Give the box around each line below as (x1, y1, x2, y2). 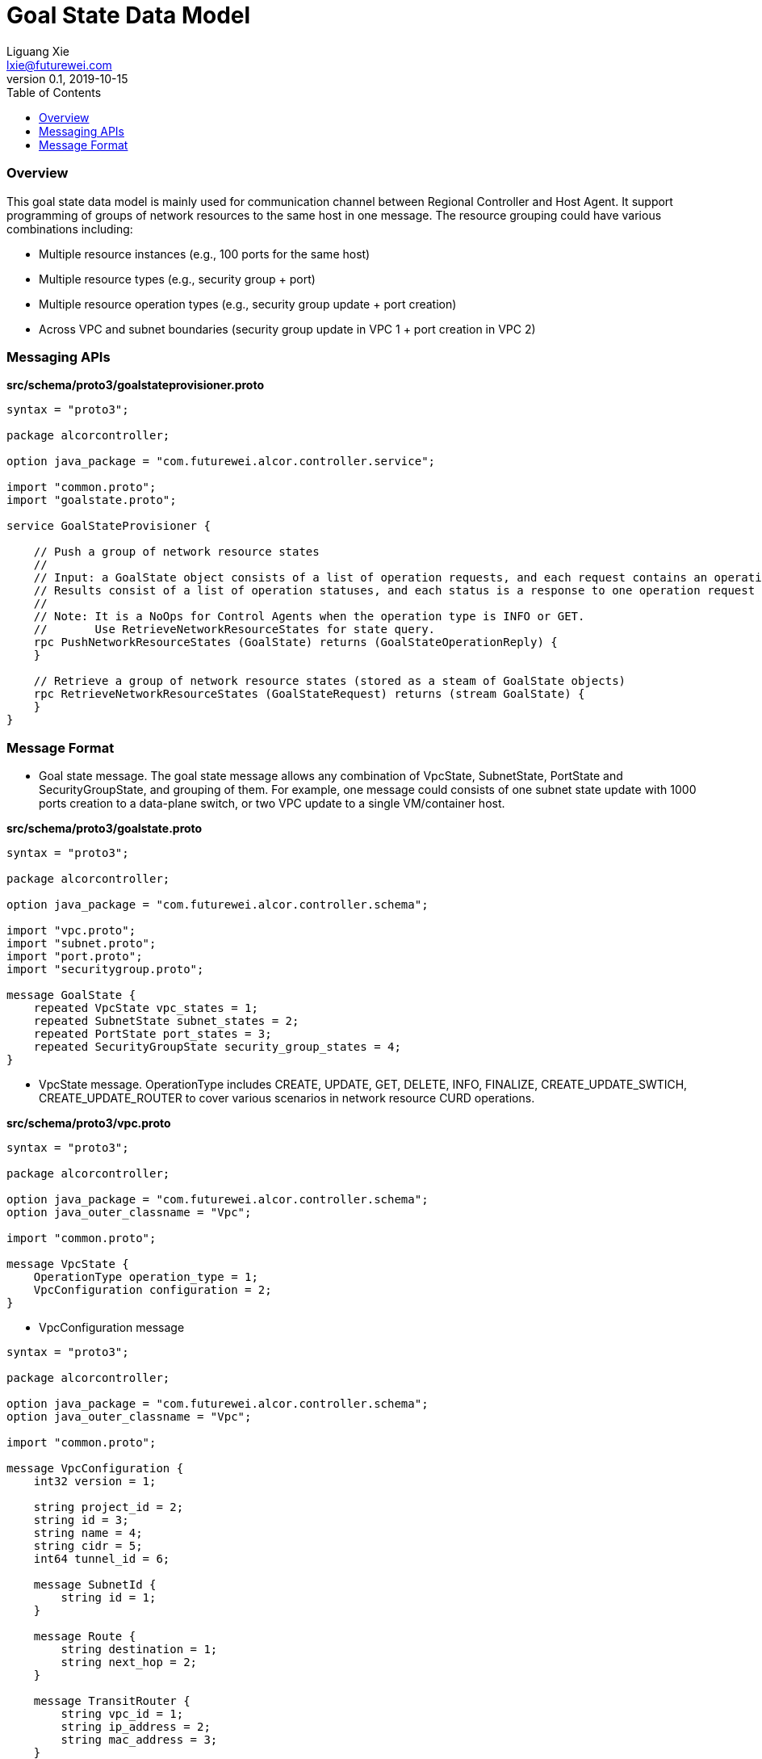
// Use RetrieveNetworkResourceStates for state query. (33, 623, 436, 636)
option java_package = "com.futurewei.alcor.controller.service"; (6, 455, 436, 468)
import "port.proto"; (6, 950, 143, 963)
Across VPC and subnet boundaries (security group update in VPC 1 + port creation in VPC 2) (39, 321, 536, 336)
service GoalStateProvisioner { (6, 519, 211, 533)
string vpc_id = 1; (61, 1707, 184, 1720)
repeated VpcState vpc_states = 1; (33, 1001, 258, 1014)
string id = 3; (33, 1513, 129, 1526)
